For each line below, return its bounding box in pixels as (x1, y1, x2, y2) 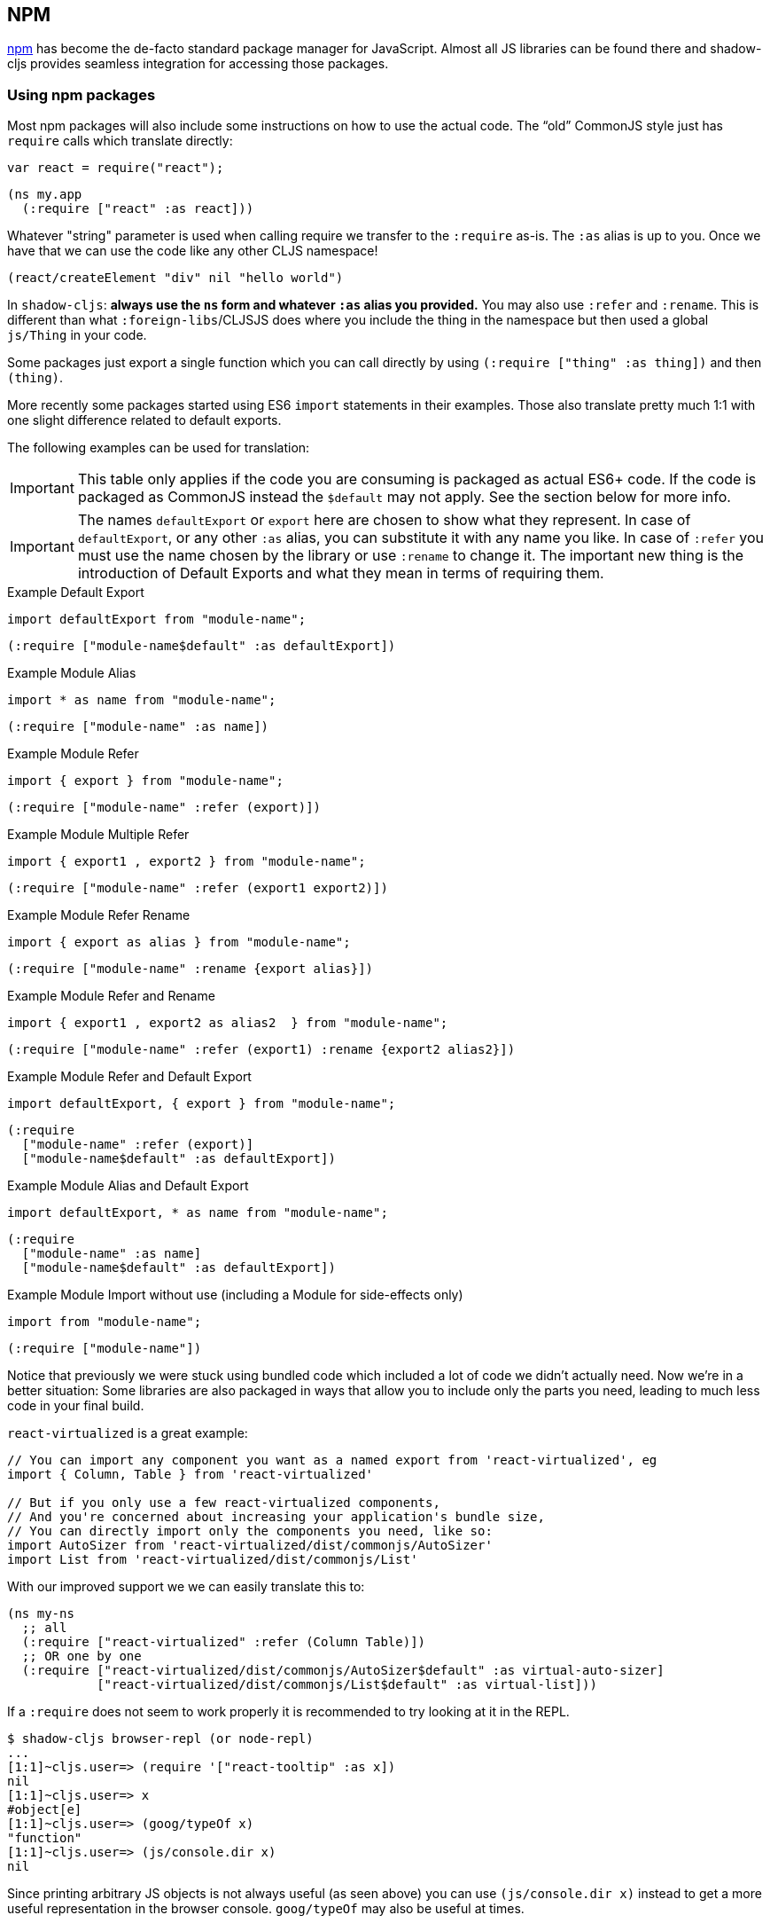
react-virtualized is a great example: (7, 1425, 248, 1441)
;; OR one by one (21, 1649, 142, 1664)
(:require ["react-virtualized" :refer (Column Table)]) (21, 1635, 426, 1650)
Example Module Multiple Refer (7, 827, 190, 843)
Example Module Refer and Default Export (7, 1069, 252, 1085)
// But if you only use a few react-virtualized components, (7, 1495, 440, 1511)
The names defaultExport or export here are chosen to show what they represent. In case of (77, 511, 691, 530)
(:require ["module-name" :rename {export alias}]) (7, 961, 374, 977)
